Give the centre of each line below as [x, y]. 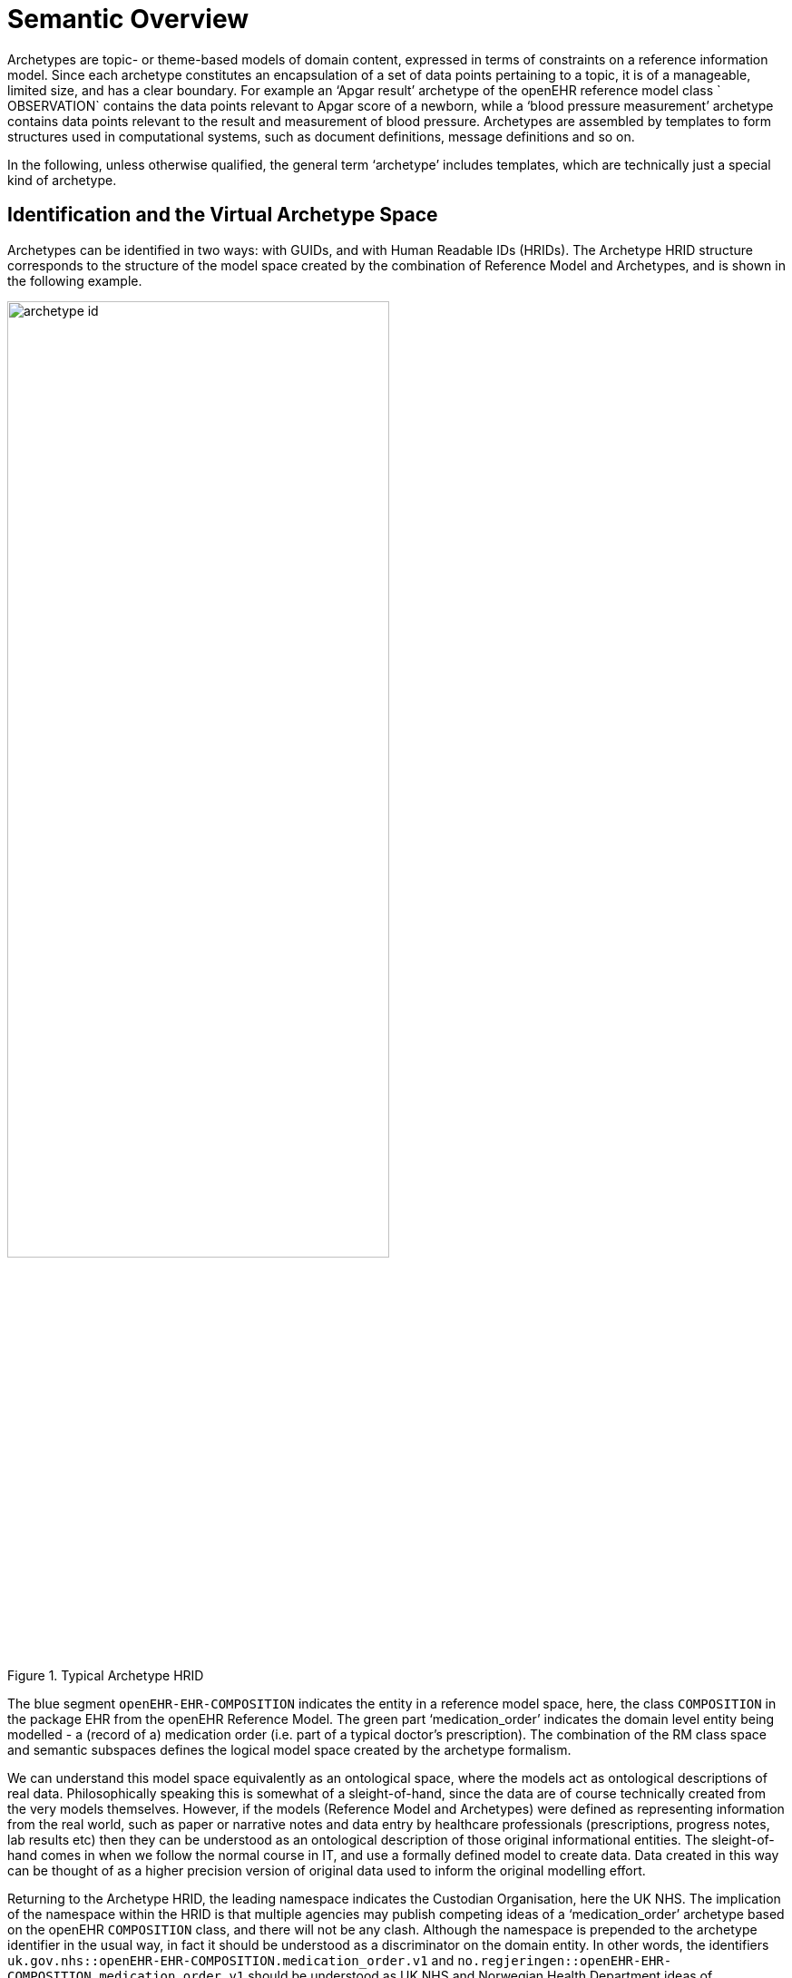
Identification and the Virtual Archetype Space [223, 215]
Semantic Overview [128, 19]
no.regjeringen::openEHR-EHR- [565, 1960]
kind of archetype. [62, 180]
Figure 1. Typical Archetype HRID [106, 1675]
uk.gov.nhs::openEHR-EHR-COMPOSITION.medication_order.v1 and [231, 1960]
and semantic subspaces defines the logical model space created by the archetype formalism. [289, 1749]
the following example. [75, 280]
